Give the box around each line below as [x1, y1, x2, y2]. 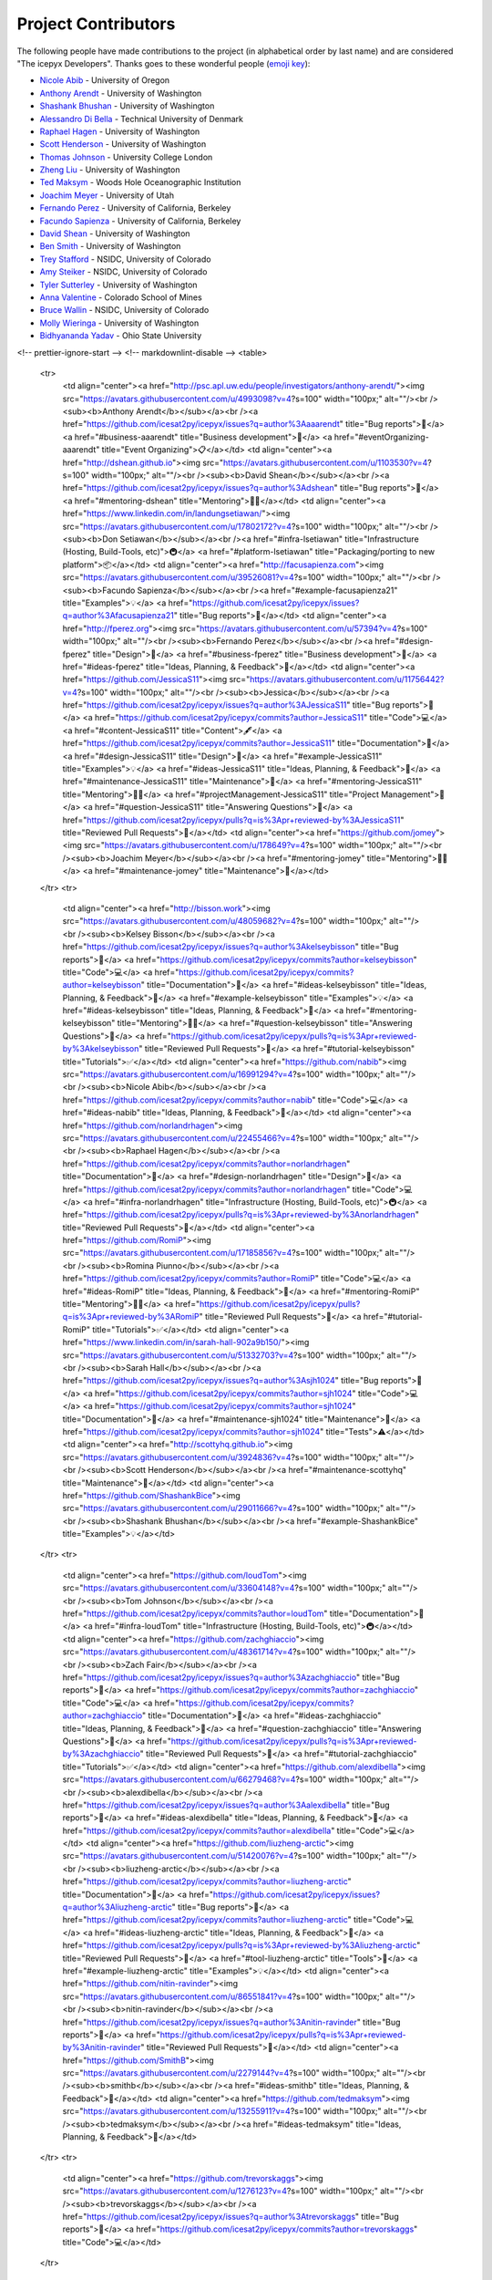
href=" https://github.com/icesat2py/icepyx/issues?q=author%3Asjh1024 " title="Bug [62, 1375, 379, 1386]
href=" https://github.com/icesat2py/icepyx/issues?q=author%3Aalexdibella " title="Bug [62, 1799, 390, 1810]
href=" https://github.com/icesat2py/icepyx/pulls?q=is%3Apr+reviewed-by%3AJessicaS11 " [62, 814, 405, 825]
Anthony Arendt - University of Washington [39, 88, 202, 98]
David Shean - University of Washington [39, 228, 190, 239]
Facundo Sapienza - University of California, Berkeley [39, 215, 241, 226]
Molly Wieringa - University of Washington [39, 317, 200, 328]
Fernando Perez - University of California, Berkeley [39, 202, 231, 213]
